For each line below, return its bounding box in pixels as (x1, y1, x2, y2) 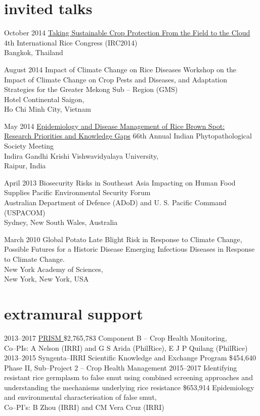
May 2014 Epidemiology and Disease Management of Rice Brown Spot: (4, 120, 225, 131)
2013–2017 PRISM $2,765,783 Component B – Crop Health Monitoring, (4, 332, 227, 343)
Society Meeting (4, 141, 54, 151)
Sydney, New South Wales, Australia (4, 217, 118, 227)
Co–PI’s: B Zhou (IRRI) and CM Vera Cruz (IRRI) (4, 402, 164, 412)
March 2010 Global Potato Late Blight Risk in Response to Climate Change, (4, 234, 242, 244)
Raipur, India (4, 160, 46, 171)
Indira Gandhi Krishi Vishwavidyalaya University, (4, 150, 159, 161)
